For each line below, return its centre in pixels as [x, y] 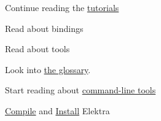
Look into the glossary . [48, 69]
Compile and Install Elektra [57, 110]
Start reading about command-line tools [80, 90]
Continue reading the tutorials [62, 7]
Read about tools [37, 49]
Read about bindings [44, 28]
